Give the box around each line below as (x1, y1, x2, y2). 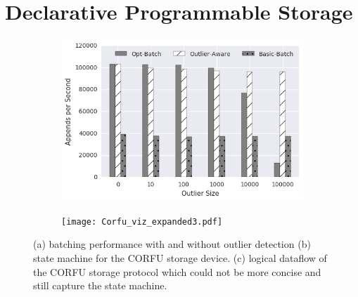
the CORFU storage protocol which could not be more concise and (33, 264, 321, 279)
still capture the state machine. (33, 278, 167, 293)
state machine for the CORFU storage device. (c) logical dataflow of (33, 250, 327, 265)
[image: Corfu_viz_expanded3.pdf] (61, 216, 223, 227)
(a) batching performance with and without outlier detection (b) (33, 237, 311, 251)
